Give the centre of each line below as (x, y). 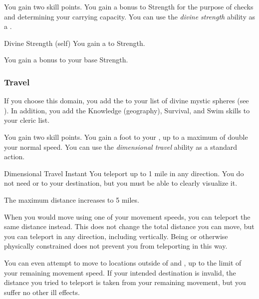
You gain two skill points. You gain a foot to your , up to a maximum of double (126, 137)
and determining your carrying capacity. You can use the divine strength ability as (129, 16)
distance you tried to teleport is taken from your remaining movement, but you (125, 282)
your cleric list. (27, 120)
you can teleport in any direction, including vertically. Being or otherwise (116, 236)
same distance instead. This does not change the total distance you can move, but (129, 226)
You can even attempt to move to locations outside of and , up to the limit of (123, 262)
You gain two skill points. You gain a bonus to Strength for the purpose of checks (129, 6)
